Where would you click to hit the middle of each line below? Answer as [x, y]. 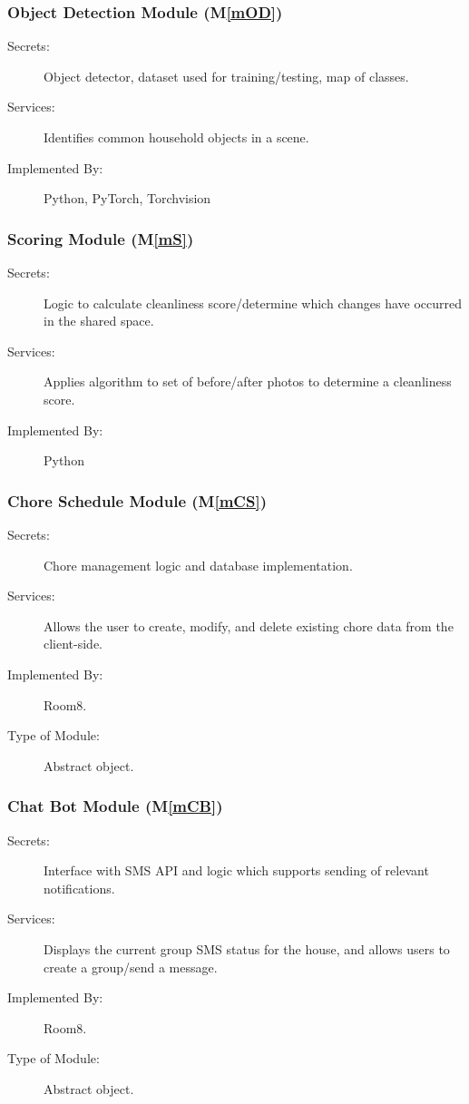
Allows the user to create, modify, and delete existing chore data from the [249, 625]
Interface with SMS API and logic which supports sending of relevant [236, 870]
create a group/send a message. [131, 967]
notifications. [79, 888]
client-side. [73, 644]
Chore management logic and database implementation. [198, 565]
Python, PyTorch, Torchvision [127, 198]
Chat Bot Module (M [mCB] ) [115, 806]
